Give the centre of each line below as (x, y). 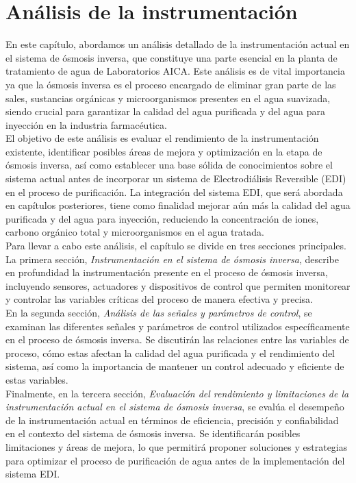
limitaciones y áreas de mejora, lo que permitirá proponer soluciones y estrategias (177, 446)
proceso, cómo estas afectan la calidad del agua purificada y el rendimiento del (170, 352)
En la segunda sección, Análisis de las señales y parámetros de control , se (159, 312)
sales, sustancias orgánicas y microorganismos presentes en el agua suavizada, (168, 98)
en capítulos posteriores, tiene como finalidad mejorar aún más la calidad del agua (178, 205)
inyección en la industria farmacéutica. (86, 124)
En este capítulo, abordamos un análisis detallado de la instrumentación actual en (178, 44)
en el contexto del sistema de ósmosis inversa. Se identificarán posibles (153, 433)
